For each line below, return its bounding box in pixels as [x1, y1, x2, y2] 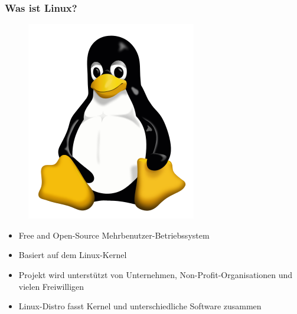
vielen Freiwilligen [18, 280, 84, 292]
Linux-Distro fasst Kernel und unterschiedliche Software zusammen [18, 300, 262, 312]
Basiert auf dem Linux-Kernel [18, 249, 127, 261]
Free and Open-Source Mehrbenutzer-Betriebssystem [18, 229, 210, 241]
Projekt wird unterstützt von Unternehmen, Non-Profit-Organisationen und [18, 269, 293, 280]
